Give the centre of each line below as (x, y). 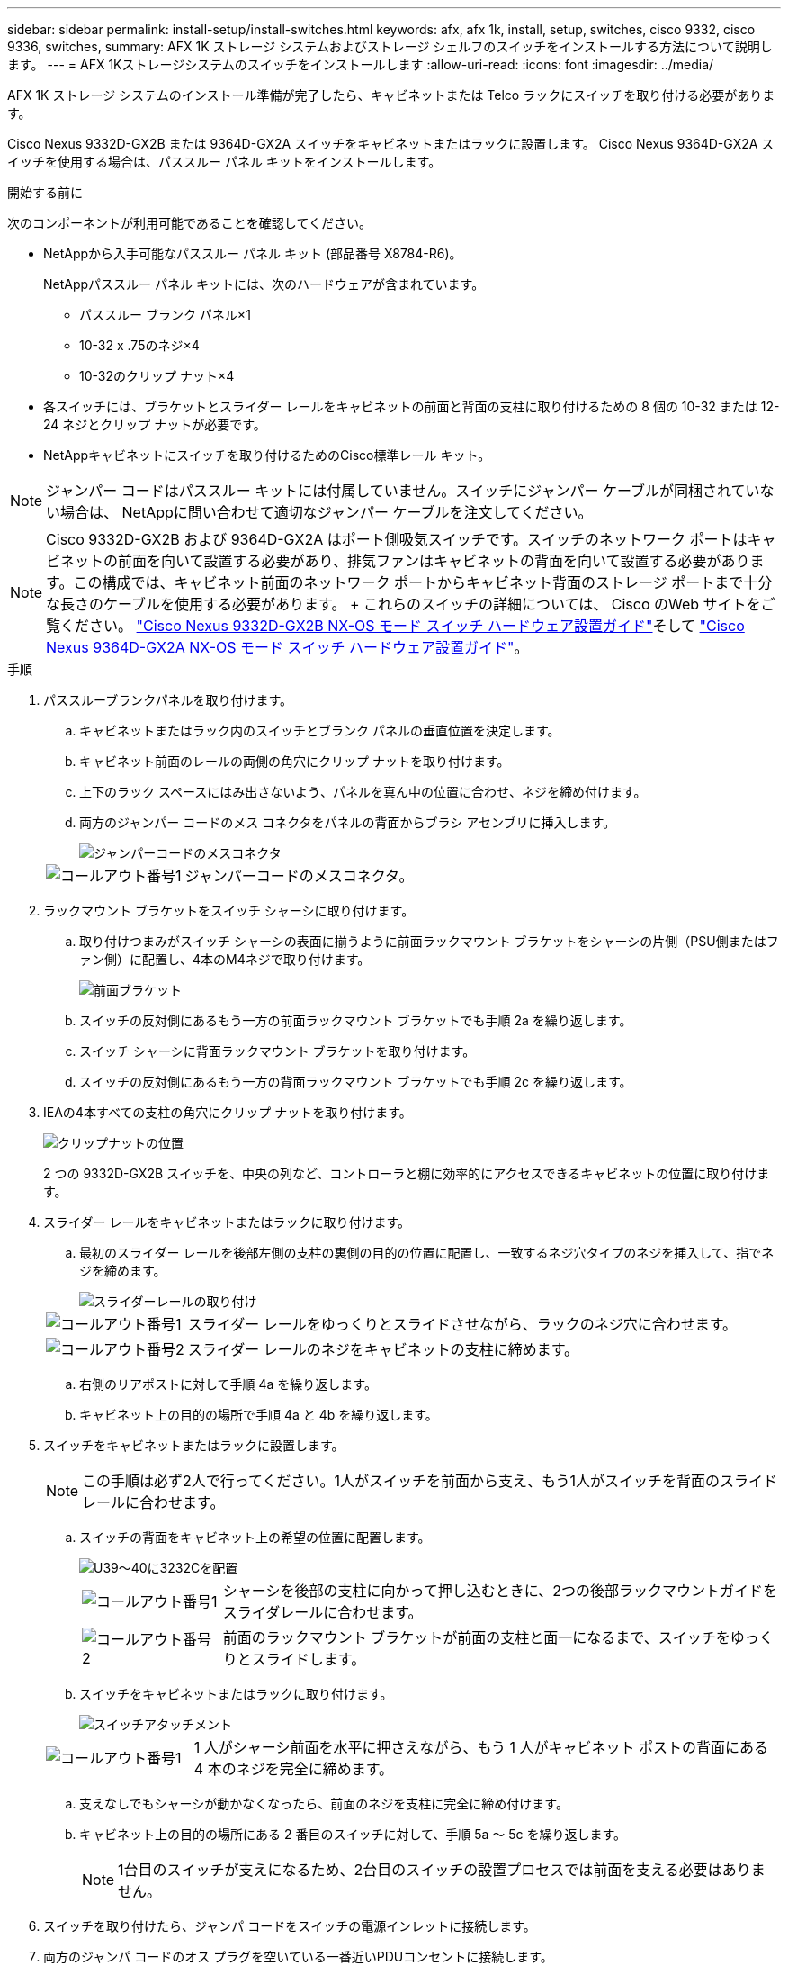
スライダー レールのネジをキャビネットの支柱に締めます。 (383, 1349)
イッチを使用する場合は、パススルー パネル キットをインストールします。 (224, 162)
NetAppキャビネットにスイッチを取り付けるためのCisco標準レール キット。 (267, 455)
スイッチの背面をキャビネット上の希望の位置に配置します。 (255, 1537)
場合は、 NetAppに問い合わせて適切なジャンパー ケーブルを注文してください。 (327, 512)
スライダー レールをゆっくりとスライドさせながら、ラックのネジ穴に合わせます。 (462, 1324)
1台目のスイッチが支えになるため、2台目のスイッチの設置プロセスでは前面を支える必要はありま (442, 1870)
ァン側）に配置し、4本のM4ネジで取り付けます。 (225, 959)
